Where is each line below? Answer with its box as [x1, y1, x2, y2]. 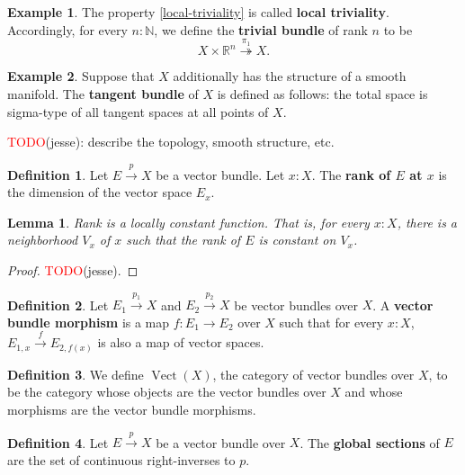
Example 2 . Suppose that [7, 67, 155, 85]
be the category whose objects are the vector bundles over [7, 382, 326, 401]
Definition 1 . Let [7, 165, 109, 184]
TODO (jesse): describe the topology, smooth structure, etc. [7, 132, 335, 151]
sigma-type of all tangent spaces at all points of [7, 102, 269, 121]
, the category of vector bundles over [212, 364, 415, 383]
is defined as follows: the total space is [217, 84, 428, 103]
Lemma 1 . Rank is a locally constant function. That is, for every [7, 212, 370, 231]
